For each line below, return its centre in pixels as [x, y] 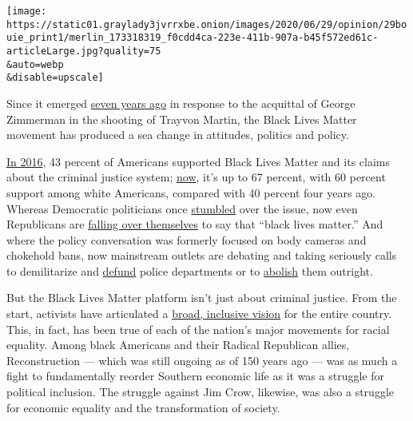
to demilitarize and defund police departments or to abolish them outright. [190, 270]
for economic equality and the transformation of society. [143, 407]
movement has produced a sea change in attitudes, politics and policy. [178, 135]
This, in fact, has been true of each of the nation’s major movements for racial [198, 329]
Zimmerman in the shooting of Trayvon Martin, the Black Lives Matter [182, 119]
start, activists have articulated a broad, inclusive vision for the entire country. [199, 314]
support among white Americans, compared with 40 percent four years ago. [191, 192]
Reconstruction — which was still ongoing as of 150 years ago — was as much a [202, 360]
